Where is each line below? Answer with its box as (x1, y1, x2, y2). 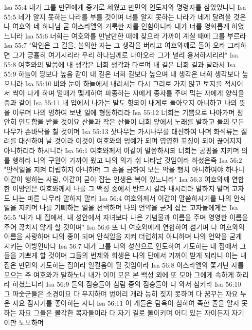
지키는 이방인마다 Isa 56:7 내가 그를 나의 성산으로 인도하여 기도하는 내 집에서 (4, 240, 238, 251)
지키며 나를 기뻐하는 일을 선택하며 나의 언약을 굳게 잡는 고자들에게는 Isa (18, 202, 238, 213)
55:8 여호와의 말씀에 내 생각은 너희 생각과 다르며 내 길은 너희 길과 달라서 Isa (4, 59, 236, 69)
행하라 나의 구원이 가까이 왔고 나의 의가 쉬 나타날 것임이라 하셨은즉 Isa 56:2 (12, 155, 242, 165)
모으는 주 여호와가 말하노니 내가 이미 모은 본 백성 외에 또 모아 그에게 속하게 (4, 269, 234, 279)
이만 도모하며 (4, 317, 44, 327)
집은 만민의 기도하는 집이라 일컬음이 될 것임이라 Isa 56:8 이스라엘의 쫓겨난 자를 (4, 260, 244, 270)
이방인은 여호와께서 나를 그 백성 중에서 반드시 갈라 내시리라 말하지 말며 (12, 183, 230, 194)
